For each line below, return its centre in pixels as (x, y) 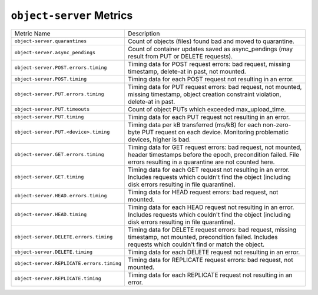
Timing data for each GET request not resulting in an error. (208, 170)
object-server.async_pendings (55, 53)
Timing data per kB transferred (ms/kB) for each (194, 125)
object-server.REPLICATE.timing (58, 279)
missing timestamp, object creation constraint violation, (204, 94)
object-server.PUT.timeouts (52, 109)
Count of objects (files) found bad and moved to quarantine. (211, 41)
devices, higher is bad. (159, 140)
